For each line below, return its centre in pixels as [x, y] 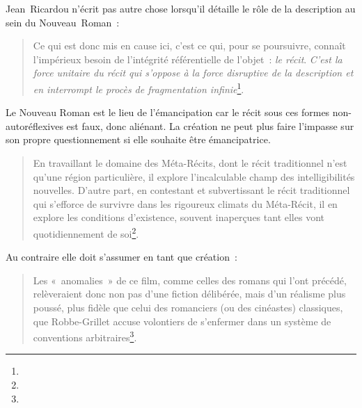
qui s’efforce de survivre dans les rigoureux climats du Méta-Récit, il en [185, 203]
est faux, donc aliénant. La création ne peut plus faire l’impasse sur [210, 125]
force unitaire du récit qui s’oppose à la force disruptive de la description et [193, 73]
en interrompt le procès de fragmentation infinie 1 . [139, 88]
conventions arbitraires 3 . [85, 336]
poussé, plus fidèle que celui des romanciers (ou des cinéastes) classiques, [188, 307]
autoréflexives [34, 125]
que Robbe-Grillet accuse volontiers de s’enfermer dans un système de [182, 321]
